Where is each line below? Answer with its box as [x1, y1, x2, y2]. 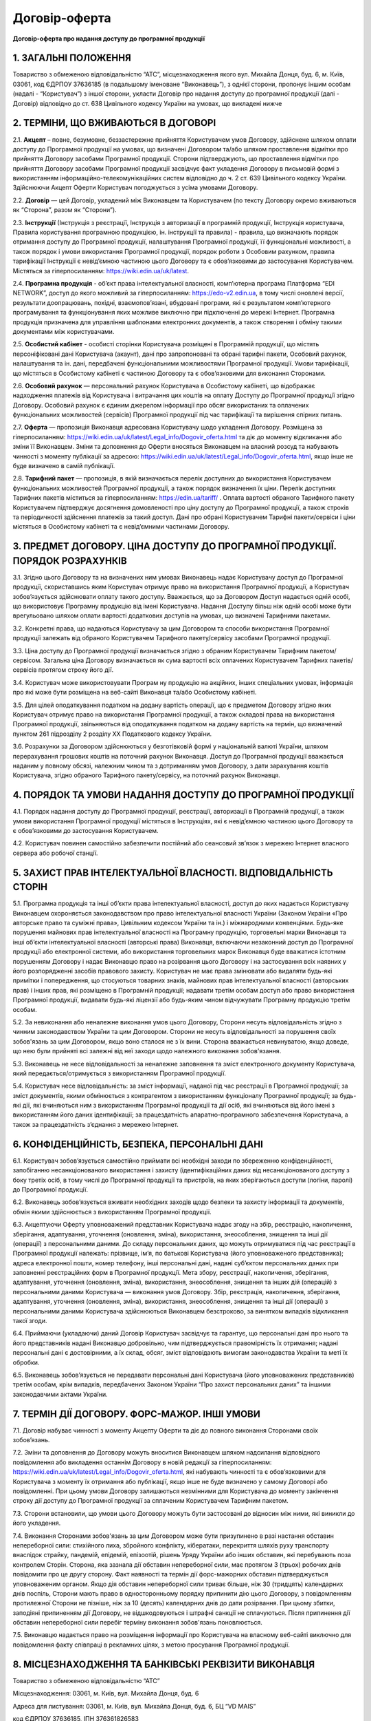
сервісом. [12, 656, 43, 664]
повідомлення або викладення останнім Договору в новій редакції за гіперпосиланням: [12, 1458, 272, 1466]
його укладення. [12, 1519, 61, 1528]
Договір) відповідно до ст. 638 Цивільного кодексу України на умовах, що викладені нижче [12, 99, 282, 107]
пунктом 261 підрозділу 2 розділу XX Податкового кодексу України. [12, 730, 212, 738]
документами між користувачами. [12, 327, 115, 335]
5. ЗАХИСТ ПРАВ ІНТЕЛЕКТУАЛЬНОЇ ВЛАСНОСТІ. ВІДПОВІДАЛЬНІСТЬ [12, 867, 333, 878]
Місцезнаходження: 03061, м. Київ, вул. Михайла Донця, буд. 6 [12, 1689, 199, 1698]
